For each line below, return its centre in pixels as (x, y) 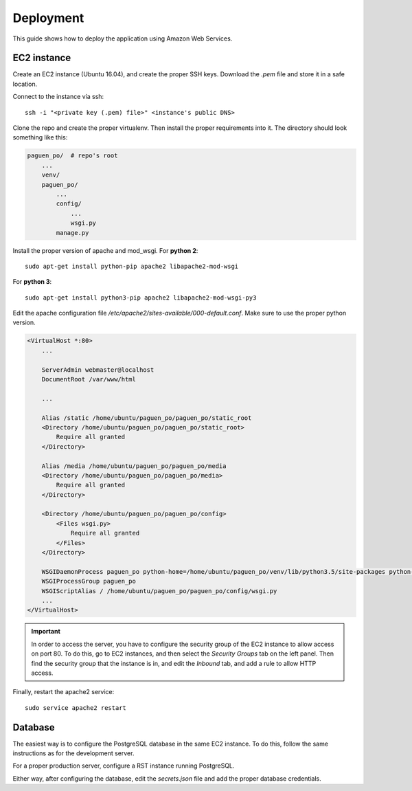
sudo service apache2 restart (76, 708)
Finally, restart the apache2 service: (64, 692)
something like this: (40, 137)
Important (46, 632)
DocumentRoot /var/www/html (89, 379)
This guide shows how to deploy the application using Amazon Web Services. (123, 38)
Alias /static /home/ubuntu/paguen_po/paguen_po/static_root (147, 418)
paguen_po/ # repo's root (72, 156)
